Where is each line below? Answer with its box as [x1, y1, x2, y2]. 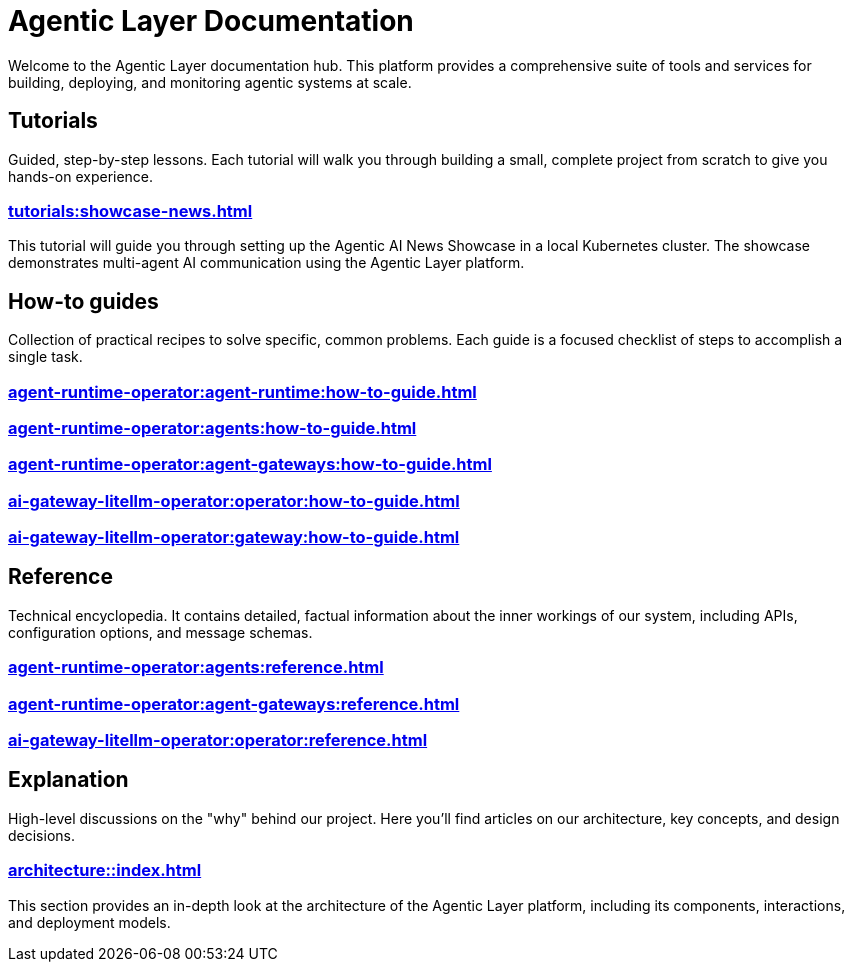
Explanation [8, 767, 129, 793]
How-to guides [8, 288, 159, 314]
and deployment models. [8, 913, 171, 931]
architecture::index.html [8, 860, 202, 881]
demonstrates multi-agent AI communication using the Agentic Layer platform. [8, 254, 525, 272]
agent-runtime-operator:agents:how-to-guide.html [8, 417, 417, 438]
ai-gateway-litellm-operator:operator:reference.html [8, 730, 428, 751]
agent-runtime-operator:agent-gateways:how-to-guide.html [8, 454, 492, 475]
